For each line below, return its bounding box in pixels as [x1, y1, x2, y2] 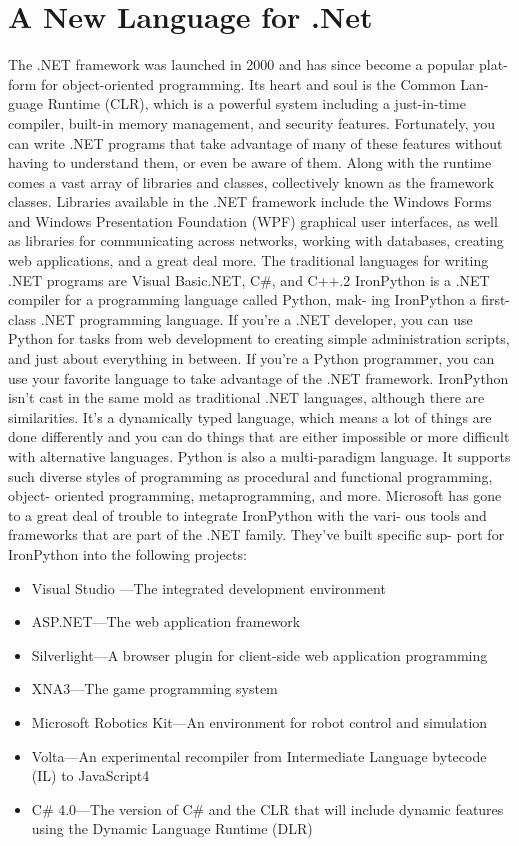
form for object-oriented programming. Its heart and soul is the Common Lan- [8, 73, 489, 94]
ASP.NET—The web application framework [31, 611, 301, 632]
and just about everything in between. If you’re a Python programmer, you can [8, 348, 495, 369]
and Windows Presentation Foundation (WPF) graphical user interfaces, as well [8, 210, 498, 231]
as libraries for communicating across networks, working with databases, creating [8, 230, 504, 251]
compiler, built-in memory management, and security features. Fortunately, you [8, 112, 496, 133]
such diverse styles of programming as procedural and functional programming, [8, 465, 493, 486]
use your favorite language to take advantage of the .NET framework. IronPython [8, 367, 509, 388]
